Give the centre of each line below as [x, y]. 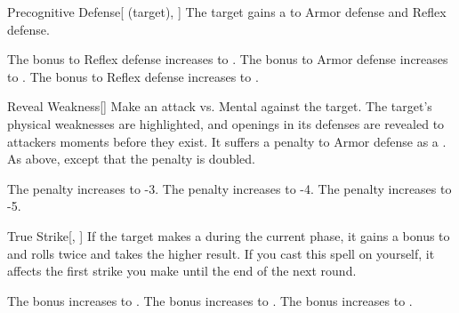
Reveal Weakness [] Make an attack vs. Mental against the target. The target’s [220, 106]
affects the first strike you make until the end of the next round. [182, 271]
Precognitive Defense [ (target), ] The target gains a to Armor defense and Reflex [227, 12]
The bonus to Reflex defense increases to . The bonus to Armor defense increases [228, 59]
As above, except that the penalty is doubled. [131, 159]
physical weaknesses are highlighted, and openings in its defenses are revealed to [226, 123]
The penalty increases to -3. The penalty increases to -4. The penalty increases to [229, 188]
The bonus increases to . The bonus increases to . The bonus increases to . [210, 300]
